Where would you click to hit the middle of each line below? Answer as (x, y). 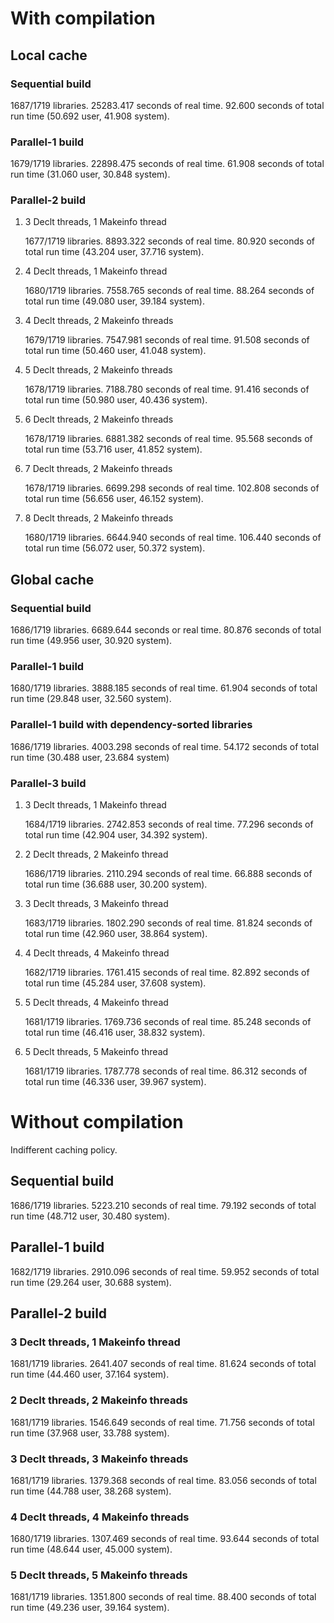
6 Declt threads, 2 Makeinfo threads (99, 419)
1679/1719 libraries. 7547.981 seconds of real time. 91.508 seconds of (167, 340)
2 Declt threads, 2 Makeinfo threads (99, 1400)
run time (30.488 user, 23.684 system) (90, 757)
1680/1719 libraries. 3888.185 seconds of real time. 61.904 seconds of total (164, 688)
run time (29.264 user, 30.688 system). (91, 1282)
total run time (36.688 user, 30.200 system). (116, 884)
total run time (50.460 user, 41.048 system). (115, 351)
